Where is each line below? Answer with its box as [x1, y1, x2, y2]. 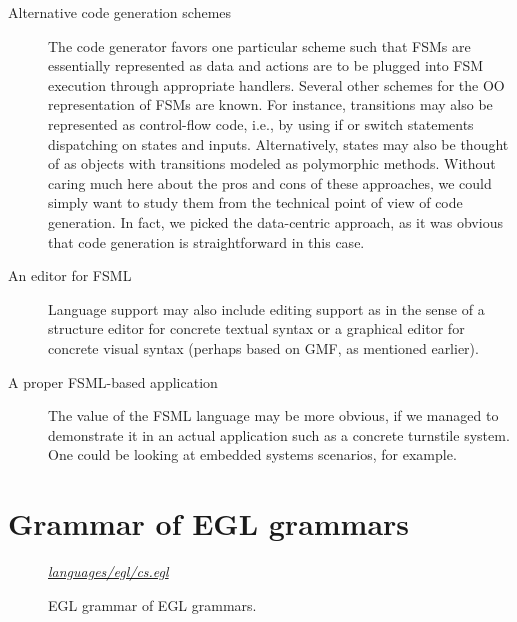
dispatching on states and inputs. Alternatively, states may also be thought [48, 133, 509, 154]
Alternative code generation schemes [8, 2, 232, 22]
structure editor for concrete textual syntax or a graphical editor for [48, 318, 465, 339]
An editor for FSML [8, 265, 132, 286]
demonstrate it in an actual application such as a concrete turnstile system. [48, 424, 510, 445]
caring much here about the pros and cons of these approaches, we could [48, 172, 492, 193]
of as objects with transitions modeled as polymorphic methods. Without [48, 153, 496, 174]
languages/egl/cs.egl [48, 561, 169, 581]
